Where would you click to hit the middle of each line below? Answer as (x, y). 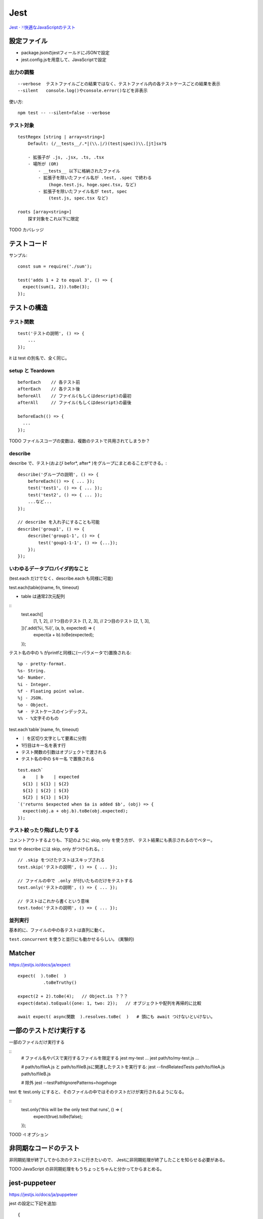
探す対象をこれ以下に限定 (53, 219)
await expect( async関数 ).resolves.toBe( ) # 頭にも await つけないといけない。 (116, 1017)
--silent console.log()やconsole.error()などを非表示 (83, 91)
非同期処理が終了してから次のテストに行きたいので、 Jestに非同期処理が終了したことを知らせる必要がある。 (118, 1160)
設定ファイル (28, 41)
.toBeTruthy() (60, 983)
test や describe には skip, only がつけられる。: (56, 849)
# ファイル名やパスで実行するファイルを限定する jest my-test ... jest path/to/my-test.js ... (110, 1058)
